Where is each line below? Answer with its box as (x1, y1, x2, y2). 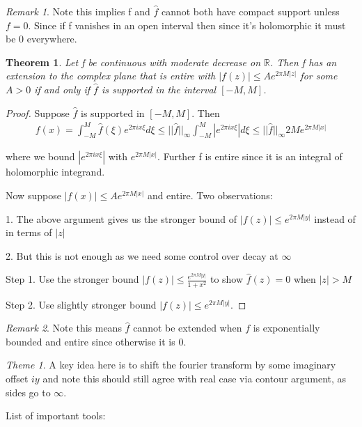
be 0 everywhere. (6, 31, 77, 46)
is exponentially (253, 320, 320, 335)
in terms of (6, 225, 52, 240)
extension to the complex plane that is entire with (6, 68, 216, 83)
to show (210, 272, 244, 286)
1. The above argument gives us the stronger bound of (6, 211, 237, 226)
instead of (314, 211, 356, 226)
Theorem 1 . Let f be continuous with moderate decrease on (6, 54, 261, 69)
